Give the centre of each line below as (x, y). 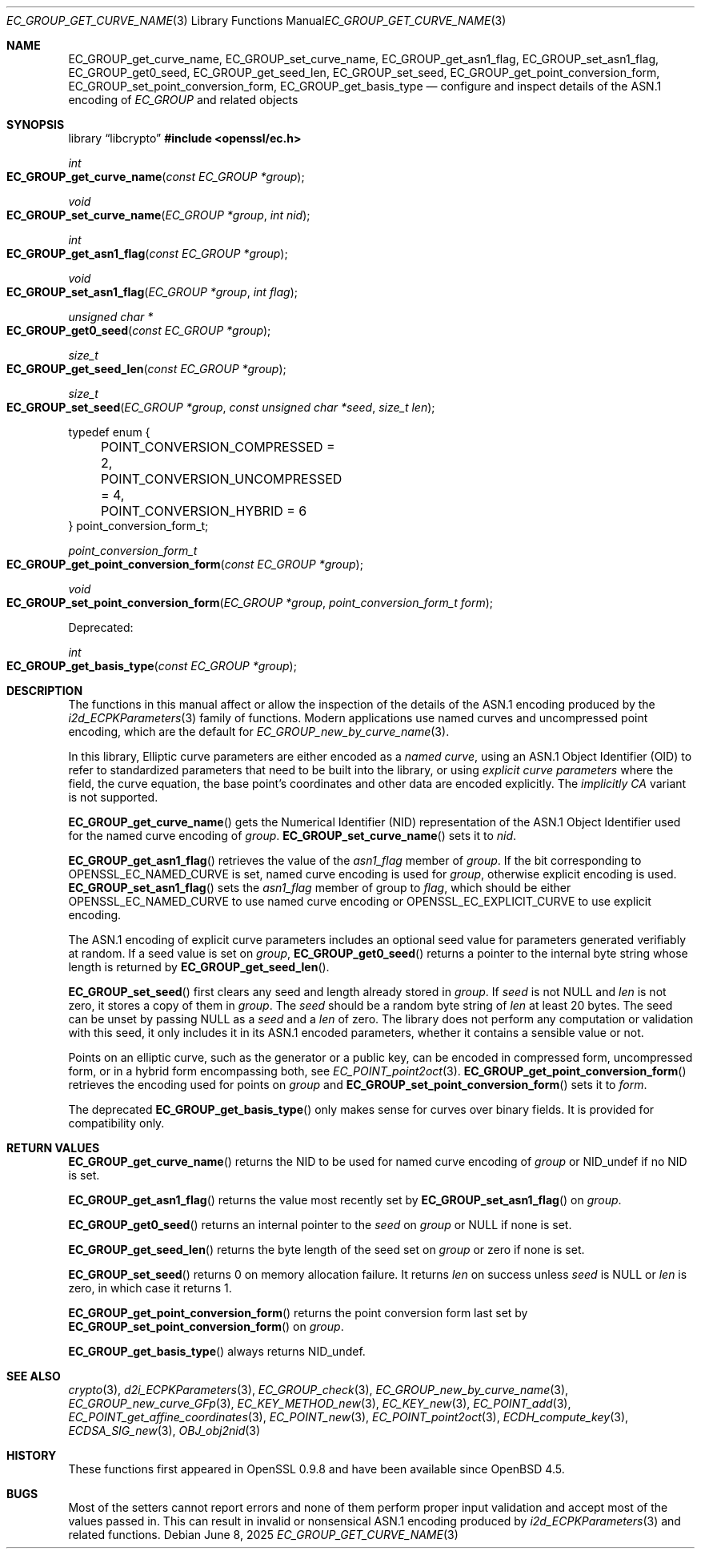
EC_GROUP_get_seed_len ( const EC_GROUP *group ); (146, 369)
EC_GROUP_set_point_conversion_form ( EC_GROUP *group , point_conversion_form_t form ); (250, 603)
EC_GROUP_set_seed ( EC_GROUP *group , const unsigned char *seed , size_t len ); (221, 407)
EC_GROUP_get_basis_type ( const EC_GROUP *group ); (152, 666)
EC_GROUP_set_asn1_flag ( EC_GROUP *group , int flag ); (152, 292)
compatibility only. (116, 1123)
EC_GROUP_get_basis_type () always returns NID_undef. (217, 1351)
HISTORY (32, 1455)
